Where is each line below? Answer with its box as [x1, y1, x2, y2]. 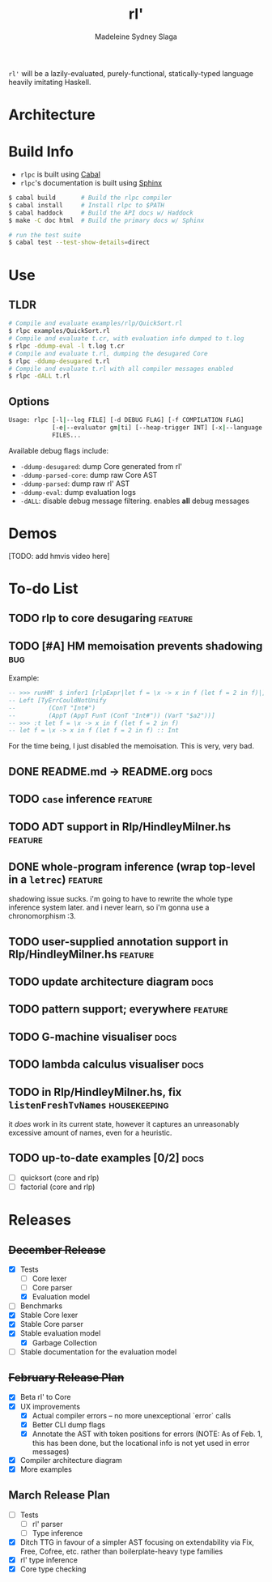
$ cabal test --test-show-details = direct [8, 238, 151, 247]
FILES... [51, 431, 82, 439]
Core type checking [19, 1564, 87, 1574]
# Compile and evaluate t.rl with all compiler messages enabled [8, 365, 233, 373]
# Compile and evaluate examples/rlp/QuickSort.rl [8, 319, 183, 328]
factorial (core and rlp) [19, 1182, 96, 1192]
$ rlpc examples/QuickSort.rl [8, 327, 111, 335]
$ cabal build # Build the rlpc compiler [8, 194, 172, 203]
